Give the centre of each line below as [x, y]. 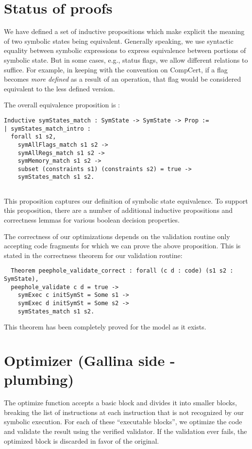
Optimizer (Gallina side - [90, 360]
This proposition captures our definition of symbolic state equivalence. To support [126, 200]
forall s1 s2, [34, 137]
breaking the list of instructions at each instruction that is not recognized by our [124, 412]
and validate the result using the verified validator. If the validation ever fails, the [126, 431]
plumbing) [39, 379]
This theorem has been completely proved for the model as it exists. [105, 327]
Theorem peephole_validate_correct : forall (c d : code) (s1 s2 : [122, 271]
